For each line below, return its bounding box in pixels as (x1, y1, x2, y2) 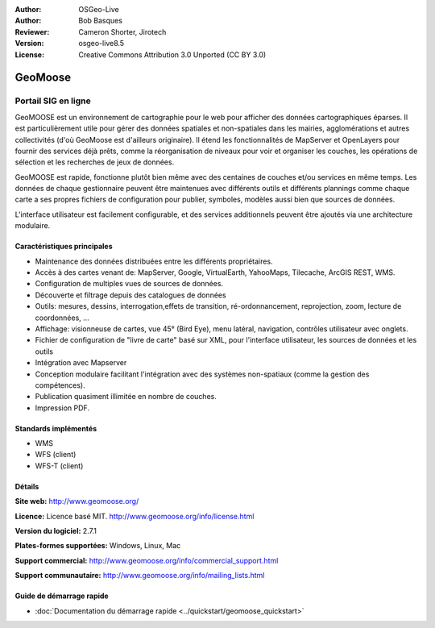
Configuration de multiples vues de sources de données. (35, 279, 224, 289)
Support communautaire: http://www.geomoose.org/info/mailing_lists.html (14, 571, 265, 580)
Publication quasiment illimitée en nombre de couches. (35, 392, 217, 401)
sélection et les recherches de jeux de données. (14, 157, 175, 167)
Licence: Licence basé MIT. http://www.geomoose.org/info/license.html (14, 511, 255, 521)
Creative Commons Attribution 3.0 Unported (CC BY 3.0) (78, 49, 267, 60)
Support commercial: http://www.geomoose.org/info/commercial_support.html (14, 555, 279, 565)
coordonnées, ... (35, 313, 90, 322)
